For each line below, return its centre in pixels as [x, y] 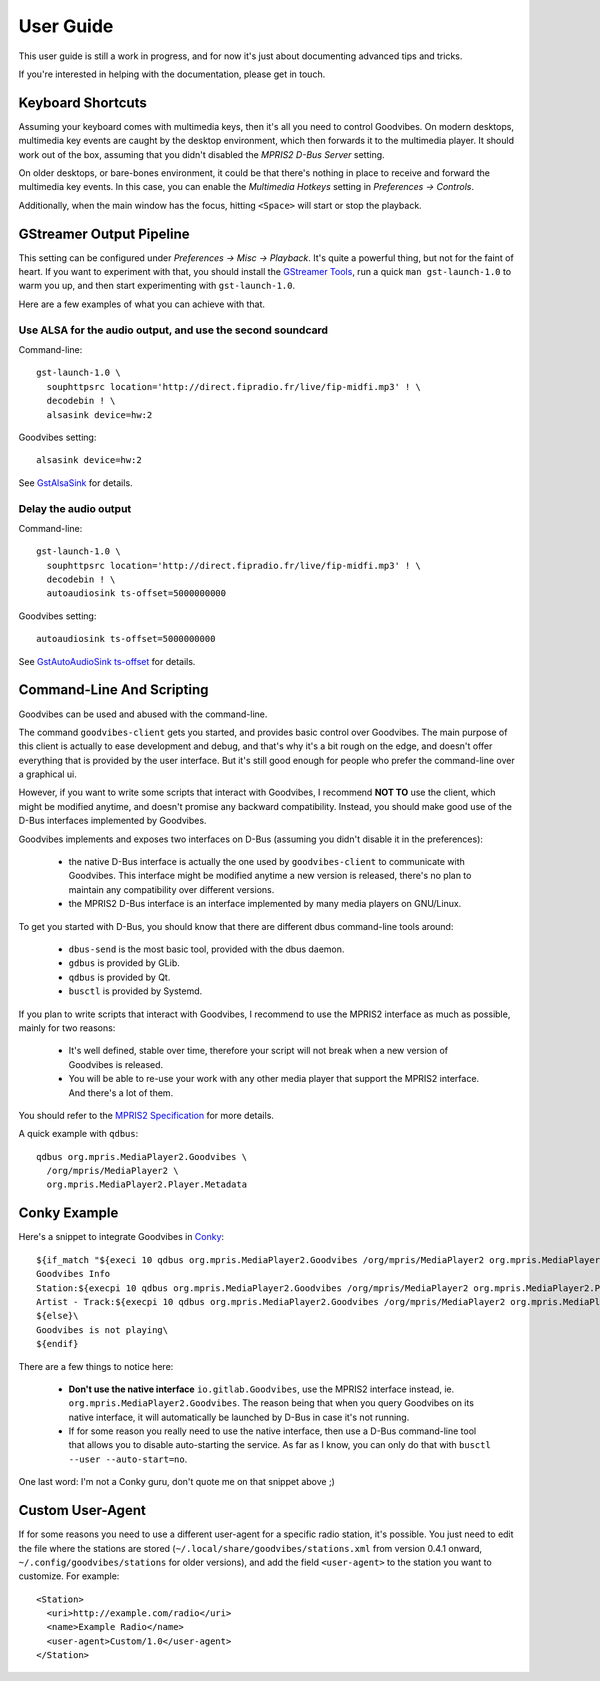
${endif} [57, 1344]
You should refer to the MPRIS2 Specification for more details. [146, 1115]
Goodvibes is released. [116, 1064]
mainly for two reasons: [67, 1027]
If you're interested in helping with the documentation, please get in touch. [172, 74]
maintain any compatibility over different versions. [171, 889]
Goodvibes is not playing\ [102, 1329]
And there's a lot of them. [121, 1092]
